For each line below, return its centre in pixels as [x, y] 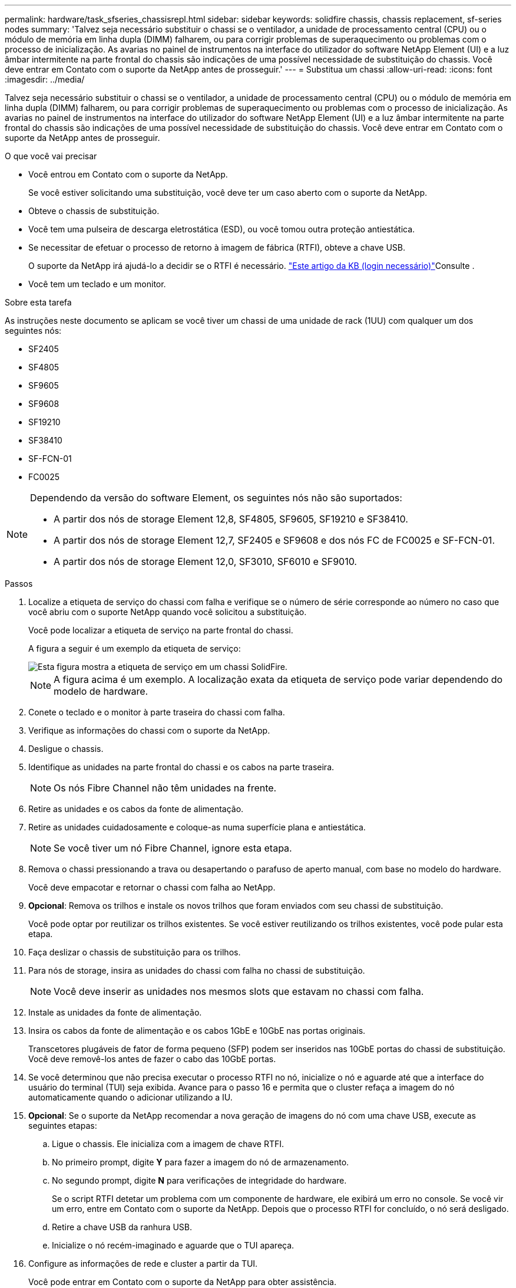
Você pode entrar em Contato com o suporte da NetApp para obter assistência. [182, 1282]
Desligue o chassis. [66, 749]
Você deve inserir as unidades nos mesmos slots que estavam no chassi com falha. [239, 991]
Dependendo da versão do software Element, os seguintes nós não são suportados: [216, 498]
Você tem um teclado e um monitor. [97, 284]
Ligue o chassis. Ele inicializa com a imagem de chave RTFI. [168, 1144]
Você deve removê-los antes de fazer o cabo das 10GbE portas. [152, 1059]
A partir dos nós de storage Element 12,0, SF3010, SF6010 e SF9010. [205, 561]
